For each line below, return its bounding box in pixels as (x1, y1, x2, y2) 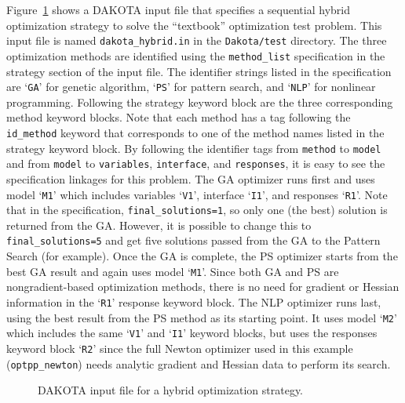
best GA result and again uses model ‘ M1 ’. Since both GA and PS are (6, 263, 339, 279)
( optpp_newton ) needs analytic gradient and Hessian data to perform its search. (6, 355, 391, 372)
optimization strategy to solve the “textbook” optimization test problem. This (6, 16, 382, 33)
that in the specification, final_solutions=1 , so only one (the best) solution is (6, 201, 388, 218)
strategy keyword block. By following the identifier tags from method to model (6, 140, 381, 156)
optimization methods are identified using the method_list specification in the (6, 47, 385, 64)
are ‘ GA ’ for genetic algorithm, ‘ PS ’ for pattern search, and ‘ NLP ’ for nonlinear (6, 78, 376, 95)
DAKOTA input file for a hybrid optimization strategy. (38, 382, 304, 398)
